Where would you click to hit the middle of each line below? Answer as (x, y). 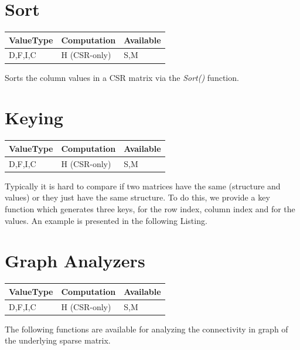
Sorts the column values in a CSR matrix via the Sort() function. (122, 77)
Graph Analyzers (75, 261)
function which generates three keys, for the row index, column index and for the (150, 208)
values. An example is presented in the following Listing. (106, 220)
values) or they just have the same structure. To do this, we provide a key (137, 197)
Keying (34, 118)
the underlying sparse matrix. (58, 340)
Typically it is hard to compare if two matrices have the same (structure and (143, 186)
